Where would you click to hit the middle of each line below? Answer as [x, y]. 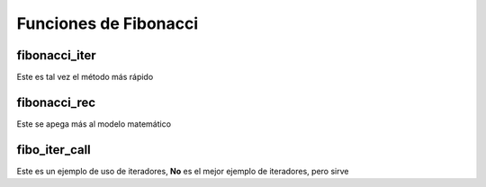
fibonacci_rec [56, 102]
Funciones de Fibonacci [108, 23]
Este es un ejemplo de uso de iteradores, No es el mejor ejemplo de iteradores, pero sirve [183, 171]
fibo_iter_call [54, 150]
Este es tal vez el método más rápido [85, 77]
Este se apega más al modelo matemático [94, 124]
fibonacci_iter [56, 55]
